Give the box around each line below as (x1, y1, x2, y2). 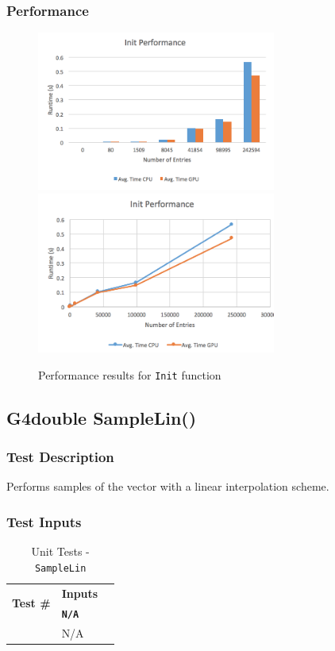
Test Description (6, 447, 114, 467)
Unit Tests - (31, 543, 90, 560)
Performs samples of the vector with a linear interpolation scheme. (6, 478, 329, 495)
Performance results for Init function (38, 366, 221, 383)
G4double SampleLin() (6, 405, 197, 430)
